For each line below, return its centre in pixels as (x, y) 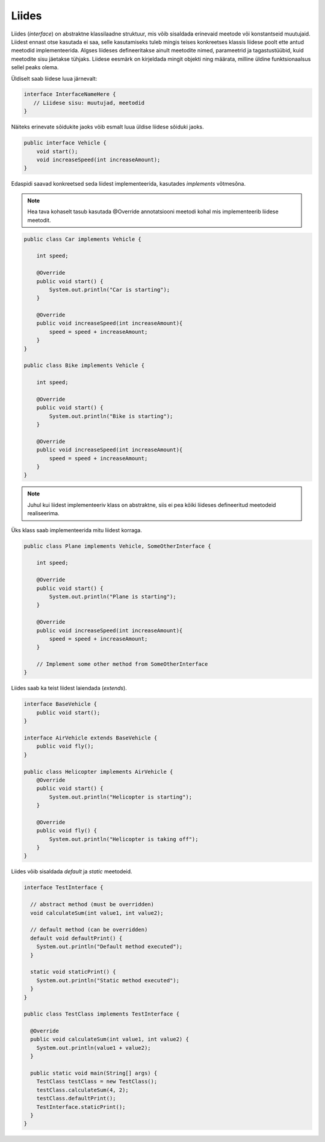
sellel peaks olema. (35, 67)
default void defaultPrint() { (76, 938)
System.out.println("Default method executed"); (110, 947)
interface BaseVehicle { (60, 704)
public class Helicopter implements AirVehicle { (98, 772)
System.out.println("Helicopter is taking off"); (124, 839)
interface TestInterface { (63, 888)
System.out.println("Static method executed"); (108, 980)
